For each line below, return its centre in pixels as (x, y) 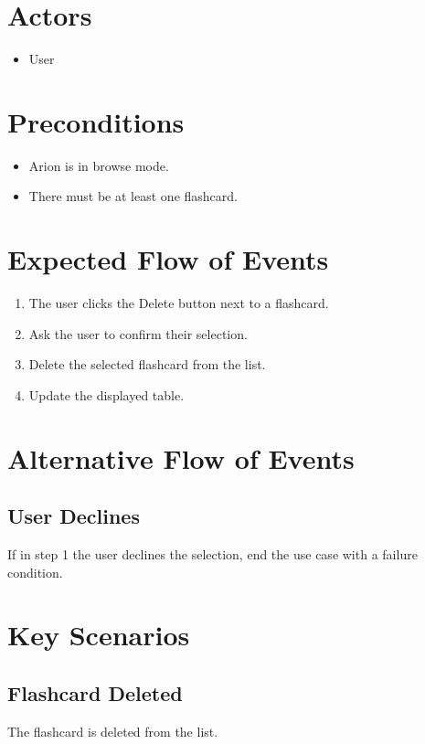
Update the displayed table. (106, 394)
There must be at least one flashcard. (133, 196)
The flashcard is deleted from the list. (113, 731)
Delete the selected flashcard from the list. (147, 364)
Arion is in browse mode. (99, 165)
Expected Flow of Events (168, 259)
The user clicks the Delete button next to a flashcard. (179, 303)
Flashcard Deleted (95, 693)
